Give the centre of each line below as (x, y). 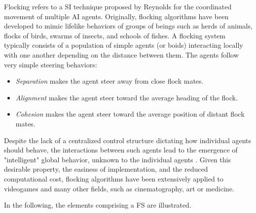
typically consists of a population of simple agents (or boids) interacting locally (124, 45)
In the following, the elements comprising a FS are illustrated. (98, 205)
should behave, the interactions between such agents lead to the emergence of (121, 150)
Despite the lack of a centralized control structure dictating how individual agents (128, 140)
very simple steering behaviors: (51, 64)
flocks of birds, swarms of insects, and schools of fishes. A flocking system (115, 35)
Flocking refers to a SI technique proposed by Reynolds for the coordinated (118, 6)
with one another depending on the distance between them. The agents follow (121, 54)
